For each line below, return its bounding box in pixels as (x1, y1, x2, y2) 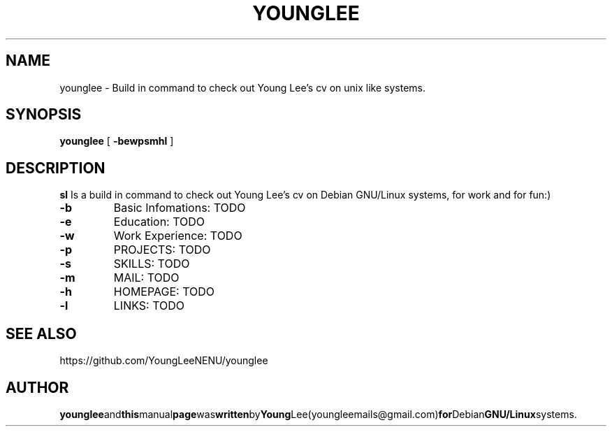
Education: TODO (113, 215, 205, 229)
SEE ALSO (6, 324, 77, 343)
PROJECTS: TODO (113, 243, 211, 257)
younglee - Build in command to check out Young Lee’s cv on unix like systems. (59, 81, 426, 94)
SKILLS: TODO (113, 257, 190, 271)
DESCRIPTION (6, 159, 105, 177)
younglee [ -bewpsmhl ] (59, 135, 174, 147)
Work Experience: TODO (113, 229, 242, 243)
